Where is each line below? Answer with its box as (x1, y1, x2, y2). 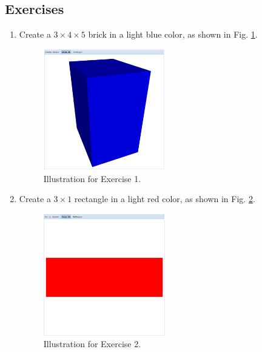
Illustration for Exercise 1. (43, 172, 141, 184)
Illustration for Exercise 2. (43, 337, 141, 350)
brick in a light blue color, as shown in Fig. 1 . (88, 28, 258, 41)
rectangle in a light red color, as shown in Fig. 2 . (74, 192, 255, 205)
